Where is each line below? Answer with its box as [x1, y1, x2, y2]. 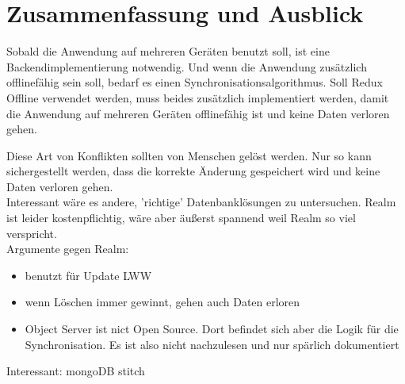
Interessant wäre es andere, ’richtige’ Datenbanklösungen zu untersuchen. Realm [6, 194, 396, 210]
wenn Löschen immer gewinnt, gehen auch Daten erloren [25, 294, 300, 310]
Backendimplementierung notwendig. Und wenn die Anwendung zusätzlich [6, 58, 367, 75]
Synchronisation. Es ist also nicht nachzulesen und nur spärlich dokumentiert [25, 336, 399, 352]
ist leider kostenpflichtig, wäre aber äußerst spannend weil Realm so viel [6, 209, 356, 226]
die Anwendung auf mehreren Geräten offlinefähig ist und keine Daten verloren [6, 105, 390, 121]
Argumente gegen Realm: [6, 240, 129, 257]
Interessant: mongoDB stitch [6, 363, 145, 379]
